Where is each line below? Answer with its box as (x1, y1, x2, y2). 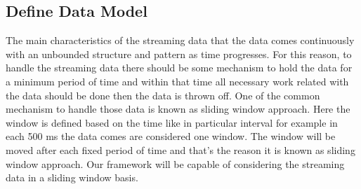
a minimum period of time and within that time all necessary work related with (6, 73, 349, 88)
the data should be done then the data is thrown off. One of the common (6, 87, 320, 102)
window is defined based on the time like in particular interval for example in (6, 115, 338, 129)
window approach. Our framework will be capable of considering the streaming (6, 156, 345, 171)
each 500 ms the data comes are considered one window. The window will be (6, 129, 336, 143)
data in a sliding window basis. (6, 170, 138, 185)
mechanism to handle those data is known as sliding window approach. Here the (6, 101, 350, 116)
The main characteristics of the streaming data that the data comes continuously (6, 33, 355, 48)
